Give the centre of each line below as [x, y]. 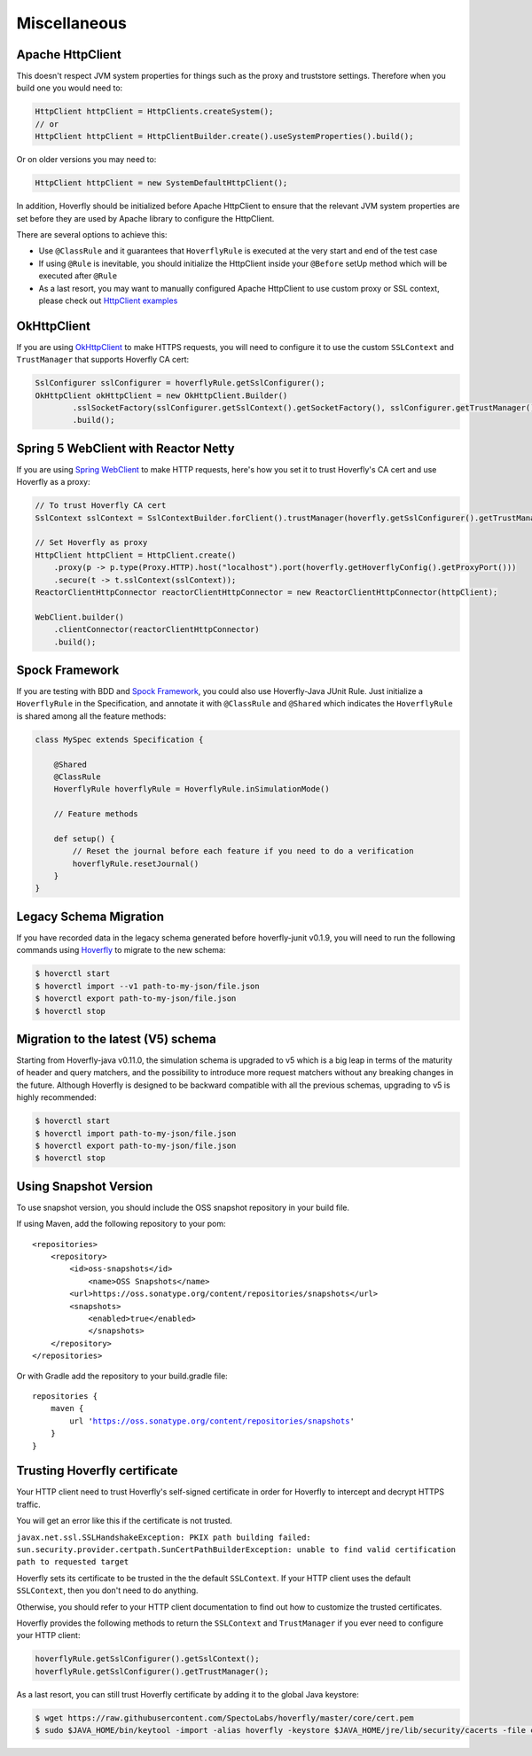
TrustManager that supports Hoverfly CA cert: [103, 360]
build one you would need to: [70, 88]
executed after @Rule [78, 276]
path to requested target [73, 1562]
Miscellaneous [72, 23]
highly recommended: [56, 1097]
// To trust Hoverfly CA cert [101, 506]
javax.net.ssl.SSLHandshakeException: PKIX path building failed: [164, 1537]
